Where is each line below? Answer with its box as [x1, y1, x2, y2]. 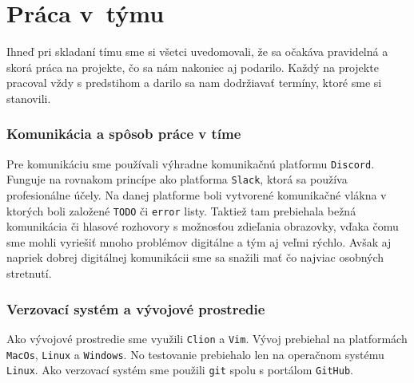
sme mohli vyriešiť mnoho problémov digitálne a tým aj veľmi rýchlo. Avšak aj [6, 233, 392, 250]
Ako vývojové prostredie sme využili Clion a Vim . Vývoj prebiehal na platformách [6, 330, 408, 346]
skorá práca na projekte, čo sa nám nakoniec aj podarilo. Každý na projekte [6, 58, 379, 75]
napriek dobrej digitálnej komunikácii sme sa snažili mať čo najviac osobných [6, 249, 384, 266]
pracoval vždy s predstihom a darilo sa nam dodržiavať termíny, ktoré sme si [6, 74, 382, 91]
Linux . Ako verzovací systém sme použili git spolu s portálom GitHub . [6, 361, 353, 378]
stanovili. [6, 89, 51, 106]
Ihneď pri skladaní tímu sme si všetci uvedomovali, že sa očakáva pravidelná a [6, 43, 388, 60]
